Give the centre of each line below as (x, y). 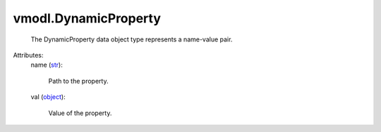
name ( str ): (47, 65)
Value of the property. (80, 113)
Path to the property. (78, 81)
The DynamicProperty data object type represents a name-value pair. (132, 39)
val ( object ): (48, 97)
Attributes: (28, 55)
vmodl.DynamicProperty (87, 18)
